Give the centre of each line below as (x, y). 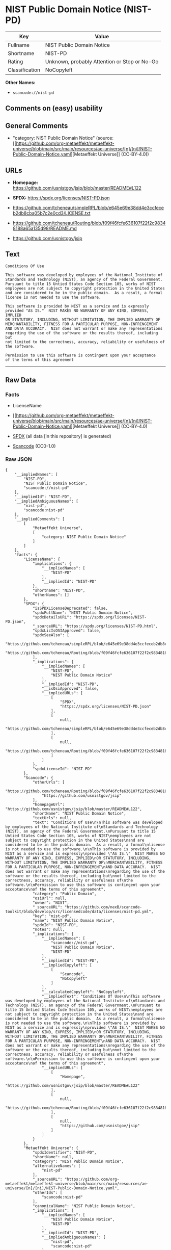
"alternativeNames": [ (56, 1166)
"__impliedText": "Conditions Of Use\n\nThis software (101, 996)
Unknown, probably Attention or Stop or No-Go (102, 61)
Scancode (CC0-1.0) (34, 446)
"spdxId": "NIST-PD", (55, 925)
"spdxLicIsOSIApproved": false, (67, 631)
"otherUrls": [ (49, 782)
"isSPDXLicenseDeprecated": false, (70, 608)
